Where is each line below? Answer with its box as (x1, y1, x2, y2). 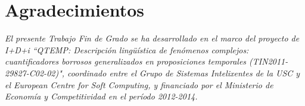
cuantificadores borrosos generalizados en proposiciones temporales (5, 55, 247, 68)
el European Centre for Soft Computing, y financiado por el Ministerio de (5, 78, 273, 91)
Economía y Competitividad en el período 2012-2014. (5, 90, 198, 102)
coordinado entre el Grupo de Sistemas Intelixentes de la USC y (67, 66, 300, 79)
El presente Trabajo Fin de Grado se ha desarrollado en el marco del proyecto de (5, 32, 300, 44)
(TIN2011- (249, 55, 288, 68)
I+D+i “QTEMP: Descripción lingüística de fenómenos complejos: (5, 43, 249, 56)
